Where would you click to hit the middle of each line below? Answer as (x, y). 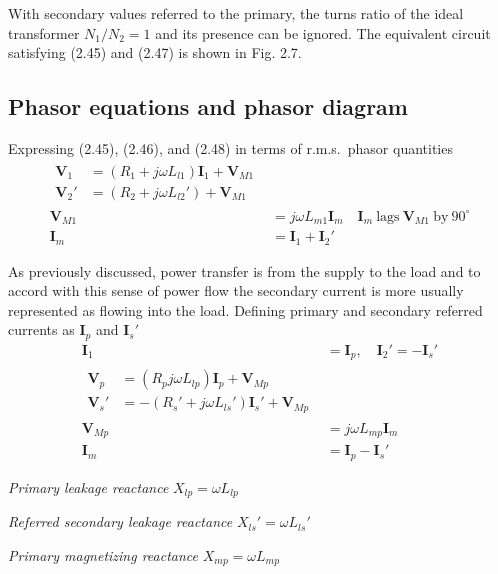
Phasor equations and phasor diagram (208, 106)
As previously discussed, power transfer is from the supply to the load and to (244, 270)
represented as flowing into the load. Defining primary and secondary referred (245, 309)
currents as (41, 329)
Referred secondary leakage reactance (120, 521)
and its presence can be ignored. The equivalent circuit (323, 32)
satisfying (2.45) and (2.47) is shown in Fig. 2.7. (155, 52)
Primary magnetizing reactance (103, 554)
